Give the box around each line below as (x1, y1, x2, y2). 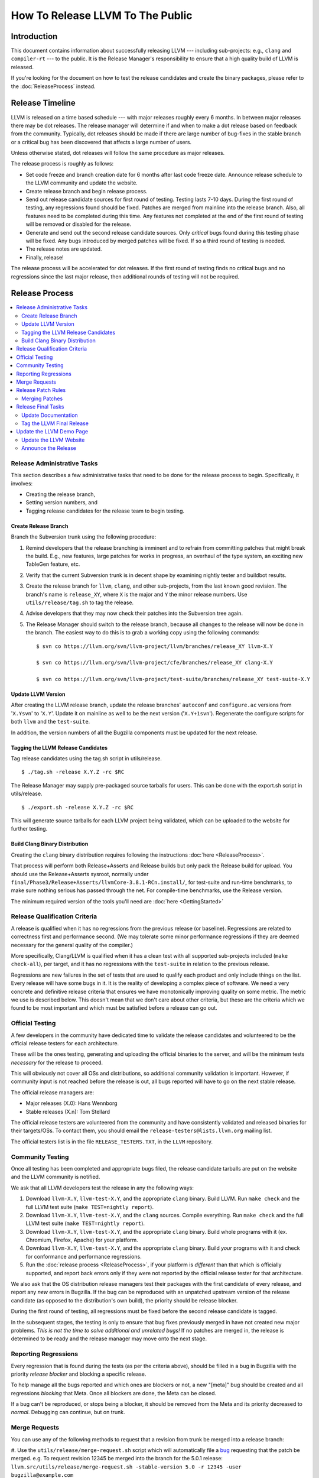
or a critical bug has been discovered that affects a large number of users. (11, 138, 192, 145)
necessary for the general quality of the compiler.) (11, 941, 133, 948)
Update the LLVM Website (21, 436, 85, 443)
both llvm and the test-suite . (11, 718, 90, 725)
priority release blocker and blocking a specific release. (11, 1370, 147, 1377)
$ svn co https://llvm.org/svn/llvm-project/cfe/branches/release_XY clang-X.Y (36, 659, 273, 666)
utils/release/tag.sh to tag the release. (25, 599, 134, 606)
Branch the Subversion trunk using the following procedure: (11, 533, 157, 540)
